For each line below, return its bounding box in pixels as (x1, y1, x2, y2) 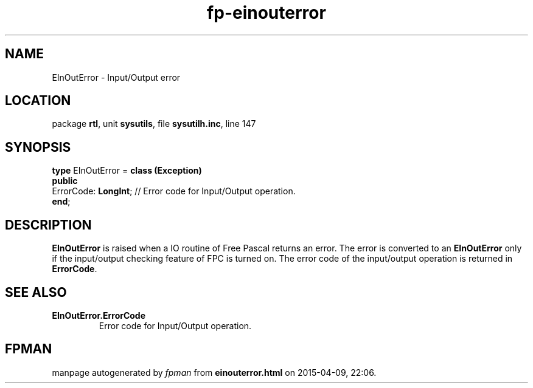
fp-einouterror (207, 2, 326, 23)
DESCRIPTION (5, 217, 92, 233)
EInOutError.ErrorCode (52, 310, 146, 321)
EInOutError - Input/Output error (52, 72, 181, 83)
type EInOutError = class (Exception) (52, 165, 202, 176)
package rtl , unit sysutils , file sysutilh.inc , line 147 (52, 118, 256, 129)
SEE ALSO (5, 284, 67, 300)
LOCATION (5, 93, 71, 109)
